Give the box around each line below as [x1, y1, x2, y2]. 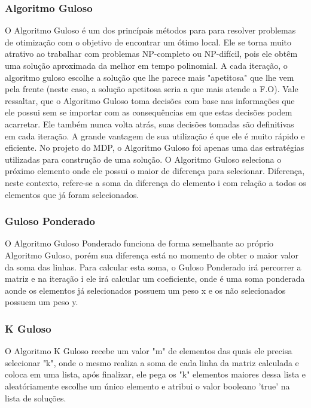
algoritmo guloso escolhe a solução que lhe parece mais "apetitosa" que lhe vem [5, 71, 294, 83]
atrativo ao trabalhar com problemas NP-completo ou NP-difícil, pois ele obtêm [5, 47, 298, 60]
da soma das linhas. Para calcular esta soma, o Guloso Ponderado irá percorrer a [5, 260, 301, 273]
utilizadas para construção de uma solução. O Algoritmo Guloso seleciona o [5, 153, 282, 165]
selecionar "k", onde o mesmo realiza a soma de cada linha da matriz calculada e [5, 356, 299, 369]
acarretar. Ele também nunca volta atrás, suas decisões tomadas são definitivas [5, 117, 294, 130]
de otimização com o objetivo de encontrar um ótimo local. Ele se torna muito [5, 35, 292, 48]
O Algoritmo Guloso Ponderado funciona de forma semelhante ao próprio [5, 237, 274, 249]
